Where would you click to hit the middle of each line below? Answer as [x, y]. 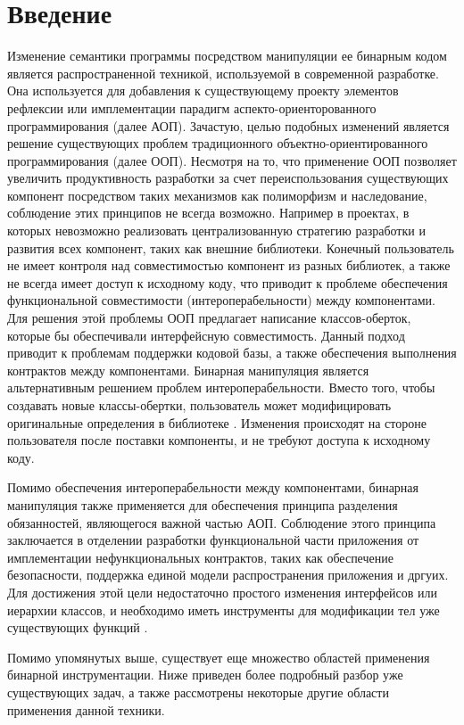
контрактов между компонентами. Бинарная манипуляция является [188, 370]
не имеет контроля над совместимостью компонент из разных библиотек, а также [229, 265]
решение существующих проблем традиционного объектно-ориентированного [218, 143]
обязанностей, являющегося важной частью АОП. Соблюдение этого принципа [222, 522]
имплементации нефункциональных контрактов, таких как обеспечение [200, 557]
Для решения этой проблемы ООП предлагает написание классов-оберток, [209, 318]
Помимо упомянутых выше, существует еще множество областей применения [219, 657]
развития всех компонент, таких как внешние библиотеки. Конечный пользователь [231, 247]
